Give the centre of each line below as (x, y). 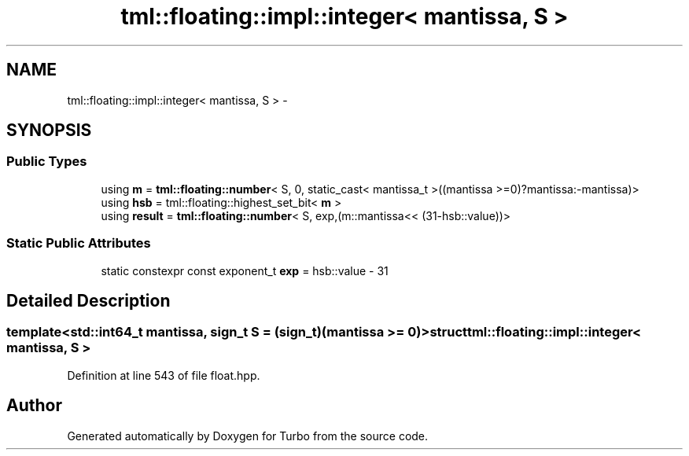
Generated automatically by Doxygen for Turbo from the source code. (248, 436)
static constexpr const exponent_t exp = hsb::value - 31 (245, 270)
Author (34, 406)
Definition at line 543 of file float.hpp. (164, 375)
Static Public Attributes (79, 243)
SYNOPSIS (49, 131)
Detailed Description (88, 300)
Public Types (47, 162)
